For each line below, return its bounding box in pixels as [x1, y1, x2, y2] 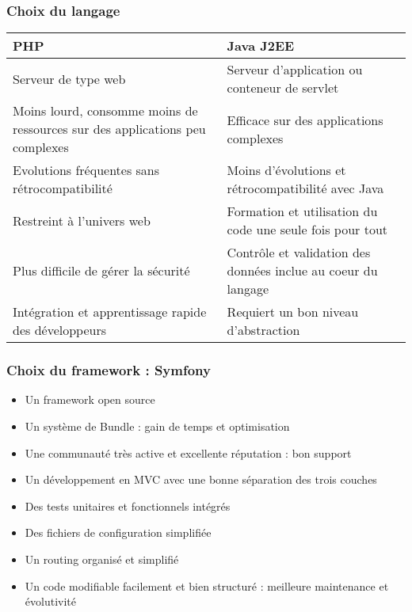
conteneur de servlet [227, 78, 339, 97]
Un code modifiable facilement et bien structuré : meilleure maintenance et [25, 577, 389, 594]
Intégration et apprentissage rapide [13, 302, 207, 321]
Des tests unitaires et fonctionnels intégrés [25, 497, 231, 514]
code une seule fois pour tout [227, 220, 388, 239]
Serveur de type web [13, 69, 126, 88]
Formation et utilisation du [227, 202, 378, 221]
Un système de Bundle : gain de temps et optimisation [25, 418, 290, 435]
